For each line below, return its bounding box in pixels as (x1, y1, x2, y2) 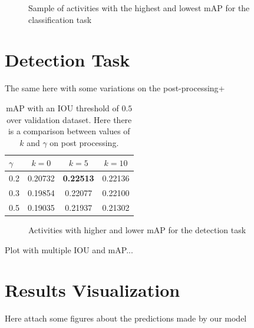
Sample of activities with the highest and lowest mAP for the (28, 2, 250, 14)
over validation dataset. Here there (6, 113, 132, 125)
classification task (28, 13, 92, 25)
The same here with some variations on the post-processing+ (5, 82, 225, 94)
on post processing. (50, 136, 119, 148)
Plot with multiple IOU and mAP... (5, 243, 133, 256)
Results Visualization (5, 278, 180, 302)
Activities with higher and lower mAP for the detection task (28, 223, 246, 236)
